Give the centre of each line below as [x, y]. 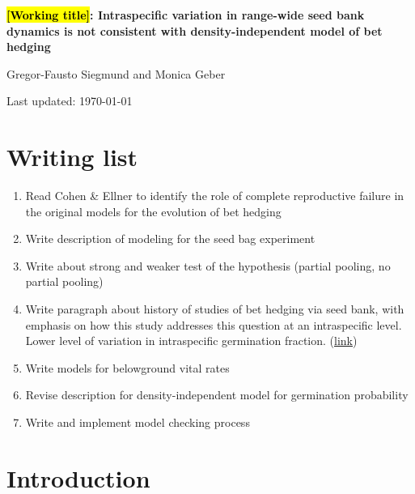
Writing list [72, 157]
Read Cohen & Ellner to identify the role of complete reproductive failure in [215, 196]
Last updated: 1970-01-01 [70, 101]
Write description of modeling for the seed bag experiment [170, 238]
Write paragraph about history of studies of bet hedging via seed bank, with [215, 309]
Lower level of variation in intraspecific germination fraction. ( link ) [191, 341]
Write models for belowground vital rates [127, 367]
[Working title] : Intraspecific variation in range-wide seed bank [186, 15]
